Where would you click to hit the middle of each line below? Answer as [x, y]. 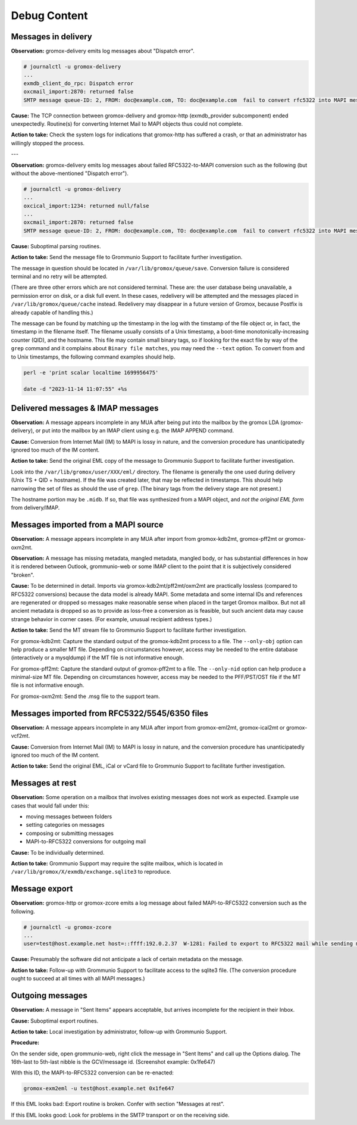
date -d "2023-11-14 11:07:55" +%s [75, 389]
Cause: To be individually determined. [58, 852]
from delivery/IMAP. [35, 508]
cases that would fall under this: [50, 805]
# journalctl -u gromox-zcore [68, 927]
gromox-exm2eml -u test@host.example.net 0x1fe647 [99, 1089]
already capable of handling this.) [52, 312]
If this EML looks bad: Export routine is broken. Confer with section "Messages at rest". [118, 1104]
